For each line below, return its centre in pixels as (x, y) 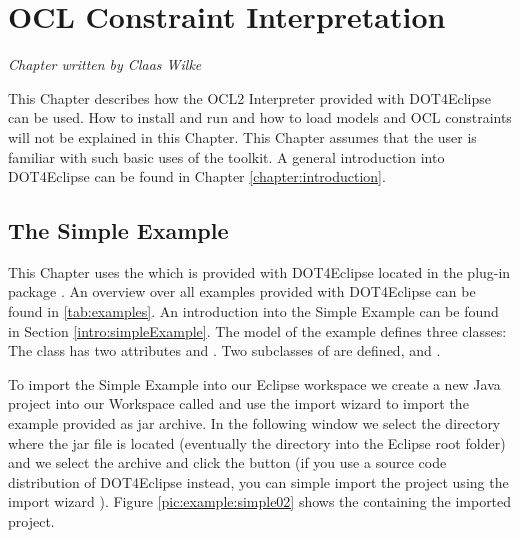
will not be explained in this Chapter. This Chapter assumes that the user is (242, 136)
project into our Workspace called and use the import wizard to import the (238, 403)
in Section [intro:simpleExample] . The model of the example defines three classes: (257, 330)
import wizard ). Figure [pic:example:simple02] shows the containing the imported (260, 501)
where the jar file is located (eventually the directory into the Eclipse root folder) (257, 442)
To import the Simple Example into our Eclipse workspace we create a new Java (254, 383)
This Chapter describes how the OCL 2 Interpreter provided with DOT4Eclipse (249, 97)
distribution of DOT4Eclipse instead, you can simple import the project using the (258, 481)
